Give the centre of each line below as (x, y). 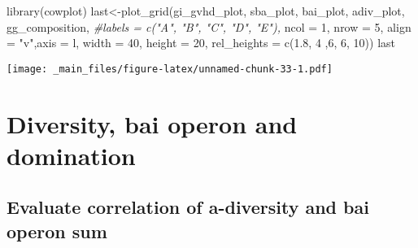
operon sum (57, 231)
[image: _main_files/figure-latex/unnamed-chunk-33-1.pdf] (170, 69)
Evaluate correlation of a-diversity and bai (188, 207)
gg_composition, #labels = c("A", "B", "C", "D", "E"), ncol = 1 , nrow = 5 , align (209, 26)
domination (71, 155)
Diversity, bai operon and (152, 123)
